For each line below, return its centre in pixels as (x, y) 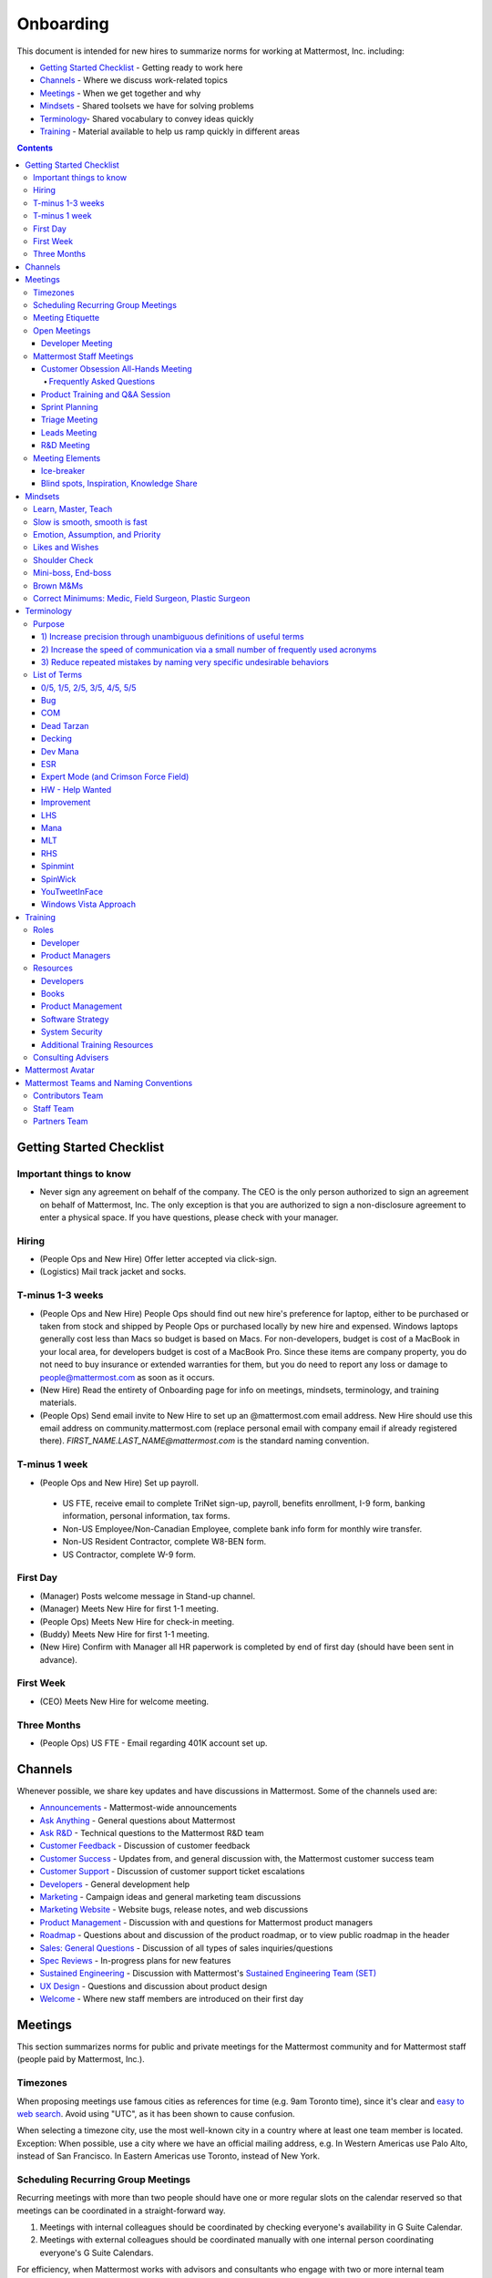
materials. (58, 1402)
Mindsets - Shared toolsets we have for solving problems (147, 106)
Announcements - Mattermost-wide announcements (138, 1808)
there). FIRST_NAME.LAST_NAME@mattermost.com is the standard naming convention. (205, 1441)
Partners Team (61, 1121)
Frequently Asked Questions (102, 382)
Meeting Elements (67, 458)
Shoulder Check (63, 559)
